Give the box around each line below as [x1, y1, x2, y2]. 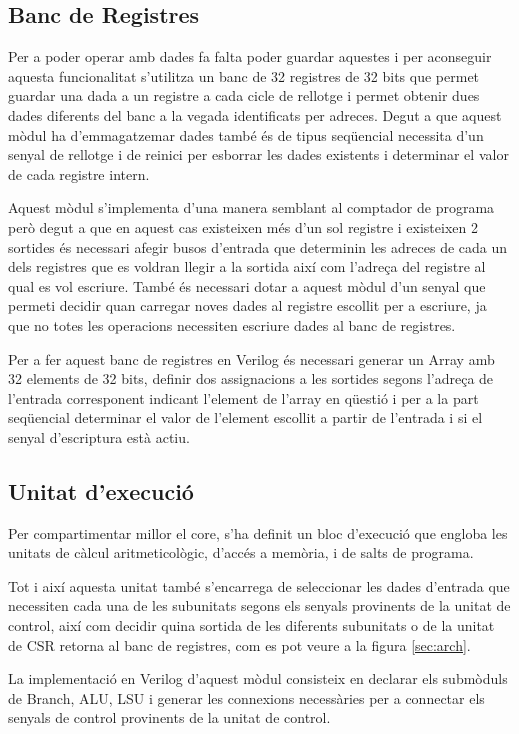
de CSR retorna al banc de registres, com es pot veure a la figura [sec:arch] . [8, 634, 471, 655]
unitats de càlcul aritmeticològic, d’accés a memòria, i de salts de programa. [8, 542, 474, 563]
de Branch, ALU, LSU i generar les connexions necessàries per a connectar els [8, 687, 485, 708]
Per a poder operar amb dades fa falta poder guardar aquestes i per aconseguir [8, 46, 492, 67]
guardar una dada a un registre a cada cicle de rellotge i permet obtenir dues [8, 85, 480, 106]
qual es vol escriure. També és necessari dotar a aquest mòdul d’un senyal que [8, 275, 486, 296]
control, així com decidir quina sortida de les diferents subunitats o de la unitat [8, 615, 495, 636]
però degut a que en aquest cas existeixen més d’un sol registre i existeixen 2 [8, 216, 478, 237]
